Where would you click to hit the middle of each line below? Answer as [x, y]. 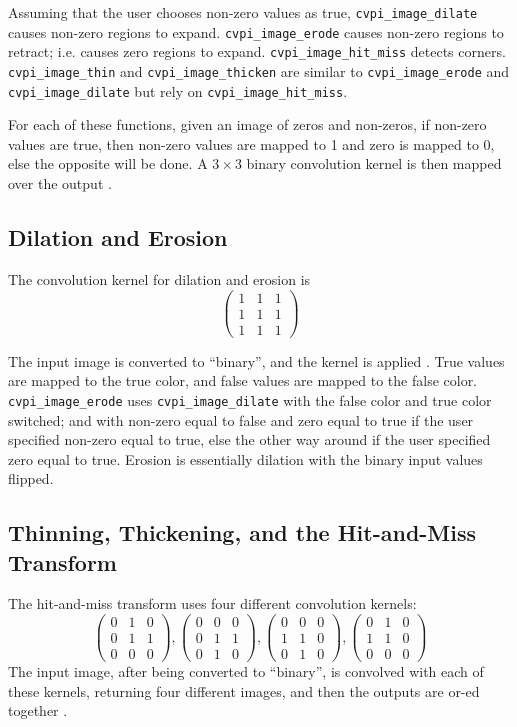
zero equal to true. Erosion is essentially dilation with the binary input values [245, 458]
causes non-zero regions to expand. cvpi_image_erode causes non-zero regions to [256, 31]
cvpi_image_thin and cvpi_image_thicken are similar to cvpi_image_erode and [259, 70]
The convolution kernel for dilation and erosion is [159, 278]
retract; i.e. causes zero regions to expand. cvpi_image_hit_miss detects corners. [257, 51]
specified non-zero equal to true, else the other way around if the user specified [249, 439]
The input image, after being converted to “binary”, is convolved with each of [246, 671]
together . [38, 710]
